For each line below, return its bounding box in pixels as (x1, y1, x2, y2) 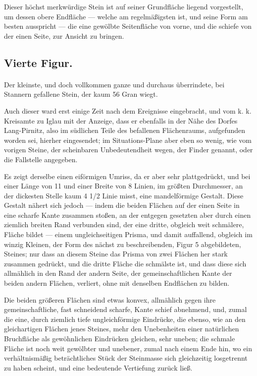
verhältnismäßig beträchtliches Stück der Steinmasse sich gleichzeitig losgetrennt (4, 353, 248, 363)
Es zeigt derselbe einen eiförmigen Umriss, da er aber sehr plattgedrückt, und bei (4, 171, 251, 181)
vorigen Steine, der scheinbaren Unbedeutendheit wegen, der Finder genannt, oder (4, 144, 253, 155)
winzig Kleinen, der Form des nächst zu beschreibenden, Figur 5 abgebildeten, (4, 239, 241, 249)
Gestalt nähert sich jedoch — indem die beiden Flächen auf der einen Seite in (4, 200, 240, 210)
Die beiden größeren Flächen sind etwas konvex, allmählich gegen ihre (4, 294, 216, 305)
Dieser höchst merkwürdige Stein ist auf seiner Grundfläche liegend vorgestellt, (4, 1, 244, 11)
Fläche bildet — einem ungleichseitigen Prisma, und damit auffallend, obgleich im (4, 229, 253, 240)
